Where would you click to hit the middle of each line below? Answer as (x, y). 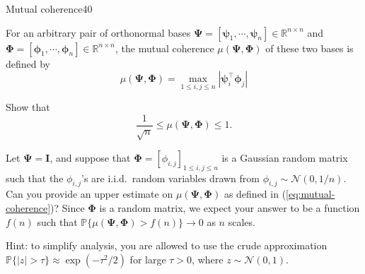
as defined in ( (255, 194)
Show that (28, 107)
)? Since (68, 208)
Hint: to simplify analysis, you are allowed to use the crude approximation (167, 245)
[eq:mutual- (311, 194)
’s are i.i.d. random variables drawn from (170, 178)
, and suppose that (90, 157)
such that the (35, 178)
